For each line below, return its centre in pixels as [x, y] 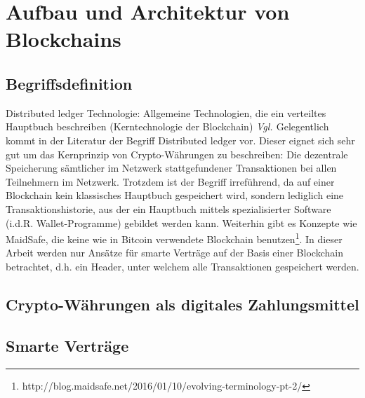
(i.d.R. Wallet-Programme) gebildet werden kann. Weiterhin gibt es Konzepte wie [181, 222]
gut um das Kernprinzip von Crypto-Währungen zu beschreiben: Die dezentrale [177, 154]
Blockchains [64, 39]
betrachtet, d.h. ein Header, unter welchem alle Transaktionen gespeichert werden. [182, 266]
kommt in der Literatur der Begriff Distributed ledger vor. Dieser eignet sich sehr [180, 140]
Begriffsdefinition [69, 83]
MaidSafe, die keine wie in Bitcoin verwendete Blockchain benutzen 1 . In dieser [174, 238]
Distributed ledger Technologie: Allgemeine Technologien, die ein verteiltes [166, 112]
